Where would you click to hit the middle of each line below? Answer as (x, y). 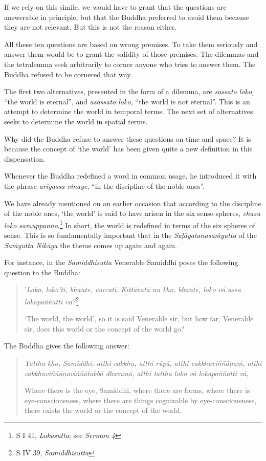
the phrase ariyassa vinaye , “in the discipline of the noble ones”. (105, 185)
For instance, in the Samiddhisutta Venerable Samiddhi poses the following (121, 262)
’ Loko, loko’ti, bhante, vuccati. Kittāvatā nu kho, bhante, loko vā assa (132, 289)
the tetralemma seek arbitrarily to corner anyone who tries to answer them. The (130, 64)
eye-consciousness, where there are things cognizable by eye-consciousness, (140, 400)
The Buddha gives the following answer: (67, 346)
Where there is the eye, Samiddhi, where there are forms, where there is (137, 390)
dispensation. (25, 158)
